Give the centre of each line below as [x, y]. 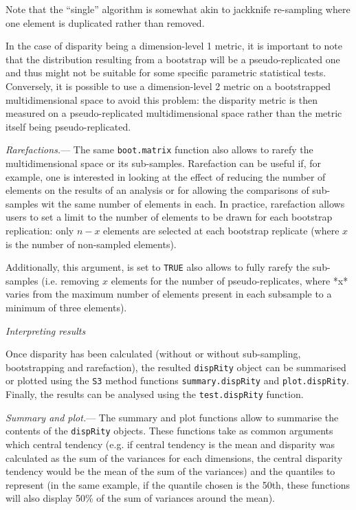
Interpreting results [46, 330]
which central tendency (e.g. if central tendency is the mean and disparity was [170, 444]
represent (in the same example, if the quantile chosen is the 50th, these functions [178, 484]
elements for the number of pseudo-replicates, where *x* [230, 280]
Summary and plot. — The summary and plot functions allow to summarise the [172, 417]
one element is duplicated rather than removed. [105, 22]
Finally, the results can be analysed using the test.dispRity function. [155, 394]
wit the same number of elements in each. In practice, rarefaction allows [193, 203]
